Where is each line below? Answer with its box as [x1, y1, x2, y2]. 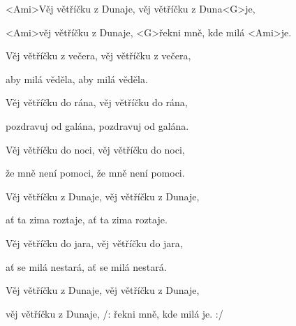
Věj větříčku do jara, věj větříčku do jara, [6, 235, 183, 250]
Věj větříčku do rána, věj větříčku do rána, [6, 95, 188, 110]
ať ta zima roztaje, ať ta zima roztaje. [6, 212, 168, 227]
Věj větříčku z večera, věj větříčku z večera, [6, 48, 191, 63]
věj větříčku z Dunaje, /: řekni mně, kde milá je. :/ [6, 306, 223, 320]
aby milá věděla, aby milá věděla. [6, 71, 148, 86]
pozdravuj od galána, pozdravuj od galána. [6, 118, 189, 133]
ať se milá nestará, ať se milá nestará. [6, 259, 167, 274]
